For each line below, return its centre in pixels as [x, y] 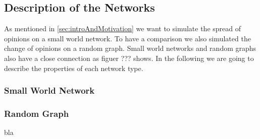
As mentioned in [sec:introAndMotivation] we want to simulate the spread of [123, 28]
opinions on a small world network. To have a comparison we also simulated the [127, 38]
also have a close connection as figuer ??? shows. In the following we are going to [129, 58]
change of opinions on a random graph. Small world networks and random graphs [130, 48]
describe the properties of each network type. [74, 68]
